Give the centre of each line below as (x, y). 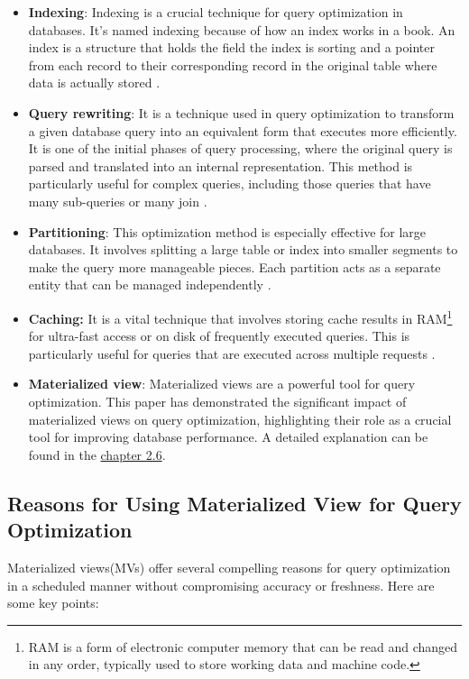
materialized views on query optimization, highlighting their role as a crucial (240, 419)
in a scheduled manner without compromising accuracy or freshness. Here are (221, 585)
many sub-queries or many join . (118, 201)
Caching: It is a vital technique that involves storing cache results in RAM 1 (240, 317)
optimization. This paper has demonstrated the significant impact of (217, 401)
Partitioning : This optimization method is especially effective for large (227, 231)
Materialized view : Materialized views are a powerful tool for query (222, 384)
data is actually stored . (94, 83)
